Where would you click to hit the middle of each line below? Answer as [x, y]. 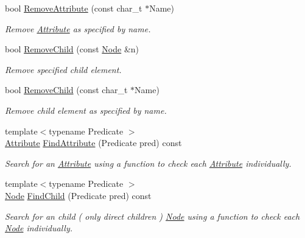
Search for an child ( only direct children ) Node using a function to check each [152, 216]
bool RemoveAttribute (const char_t [74, 8]
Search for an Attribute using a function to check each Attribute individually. [148, 163]
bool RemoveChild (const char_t [66, 90]
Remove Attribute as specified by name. [78, 28]
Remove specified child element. [63, 69]
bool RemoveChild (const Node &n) [72, 49]
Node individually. [39, 228]
